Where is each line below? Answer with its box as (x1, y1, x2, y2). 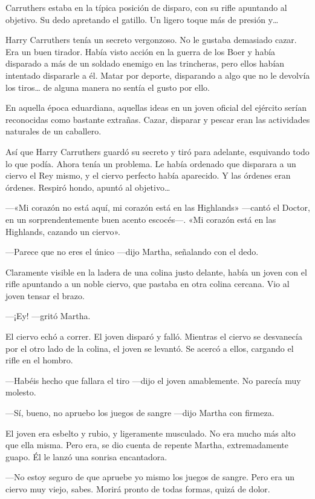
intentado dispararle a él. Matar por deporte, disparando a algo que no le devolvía (5, 68, 310, 81)
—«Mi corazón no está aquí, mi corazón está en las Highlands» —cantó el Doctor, (5, 201, 310, 214)
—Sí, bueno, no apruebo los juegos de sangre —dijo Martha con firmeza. (5, 406, 274, 419)
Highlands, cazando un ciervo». (5, 225, 120, 237)
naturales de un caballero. (5, 125, 102, 137)
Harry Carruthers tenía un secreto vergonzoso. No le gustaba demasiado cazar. (5, 33, 297, 46)
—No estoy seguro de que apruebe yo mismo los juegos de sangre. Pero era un (5, 471, 294, 483)
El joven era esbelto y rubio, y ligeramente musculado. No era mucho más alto (5, 426, 296, 439)
